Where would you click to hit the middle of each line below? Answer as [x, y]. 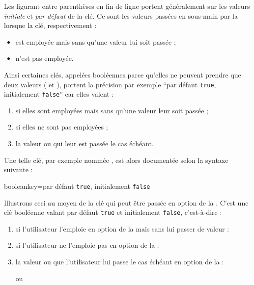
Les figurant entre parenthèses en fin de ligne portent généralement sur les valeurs [127, 6]
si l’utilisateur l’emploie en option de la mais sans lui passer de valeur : [122, 228]
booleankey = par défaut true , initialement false [77, 186]
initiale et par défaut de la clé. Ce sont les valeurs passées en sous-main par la [121, 15]
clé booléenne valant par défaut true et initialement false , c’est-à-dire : [113, 212]
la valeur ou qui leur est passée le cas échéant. [85, 143]
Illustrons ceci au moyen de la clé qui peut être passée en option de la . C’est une [126, 202]
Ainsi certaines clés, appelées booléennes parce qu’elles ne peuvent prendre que [123, 74]
